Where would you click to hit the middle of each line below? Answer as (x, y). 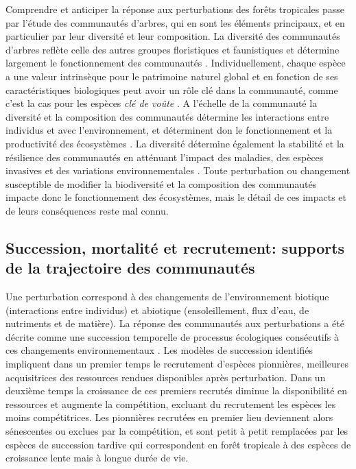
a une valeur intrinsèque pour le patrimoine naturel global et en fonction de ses (172, 76)
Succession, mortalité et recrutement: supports (175, 247)
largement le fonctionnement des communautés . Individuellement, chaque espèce (176, 63)
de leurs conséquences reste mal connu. (87, 210)
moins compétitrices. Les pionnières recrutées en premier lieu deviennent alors (169, 417)
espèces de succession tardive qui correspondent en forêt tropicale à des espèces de (178, 444)
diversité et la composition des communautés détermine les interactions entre (167, 116)
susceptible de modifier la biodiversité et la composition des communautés (161, 183)
